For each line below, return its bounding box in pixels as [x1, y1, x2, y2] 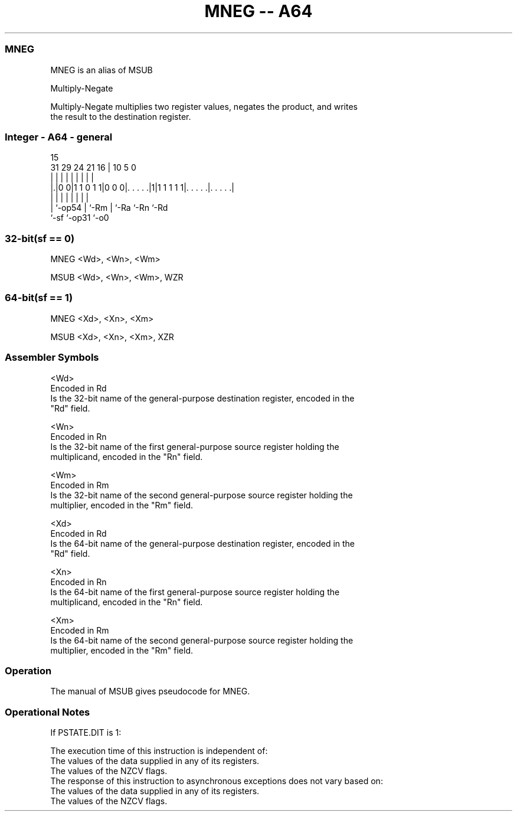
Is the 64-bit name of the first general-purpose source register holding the [50, 586, 340, 597]
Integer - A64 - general [5, 130, 113, 143]
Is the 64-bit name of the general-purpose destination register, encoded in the [50, 538, 355, 549]
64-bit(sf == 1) [5, 292, 73, 304]
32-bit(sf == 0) [5, 232, 75, 244]
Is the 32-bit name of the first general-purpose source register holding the [50, 441, 339, 452]
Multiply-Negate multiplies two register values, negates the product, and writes [50, 101, 358, 112]
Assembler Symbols [5, 351, 99, 364]
